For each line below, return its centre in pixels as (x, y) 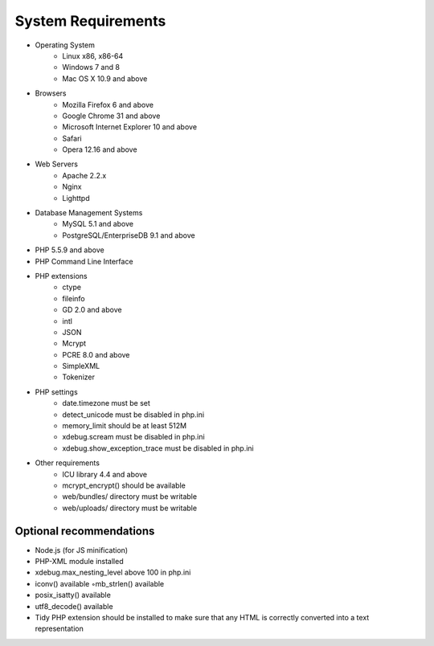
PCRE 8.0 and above (96, 354)
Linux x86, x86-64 (93, 55)
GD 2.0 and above (92, 310)
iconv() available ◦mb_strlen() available (100, 583)
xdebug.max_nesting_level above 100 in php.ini (113, 572)
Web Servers (56, 164)
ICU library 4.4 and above (105, 474)
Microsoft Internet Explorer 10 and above (129, 127)
